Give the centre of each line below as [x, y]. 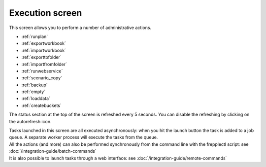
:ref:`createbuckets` [41, 105]
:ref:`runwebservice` [42, 71]
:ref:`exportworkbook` [44, 43]
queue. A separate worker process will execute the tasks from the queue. [83, 137]
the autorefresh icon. [30, 121]
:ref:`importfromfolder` [44, 64]
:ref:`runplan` [35, 36]
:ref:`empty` [33, 92]
